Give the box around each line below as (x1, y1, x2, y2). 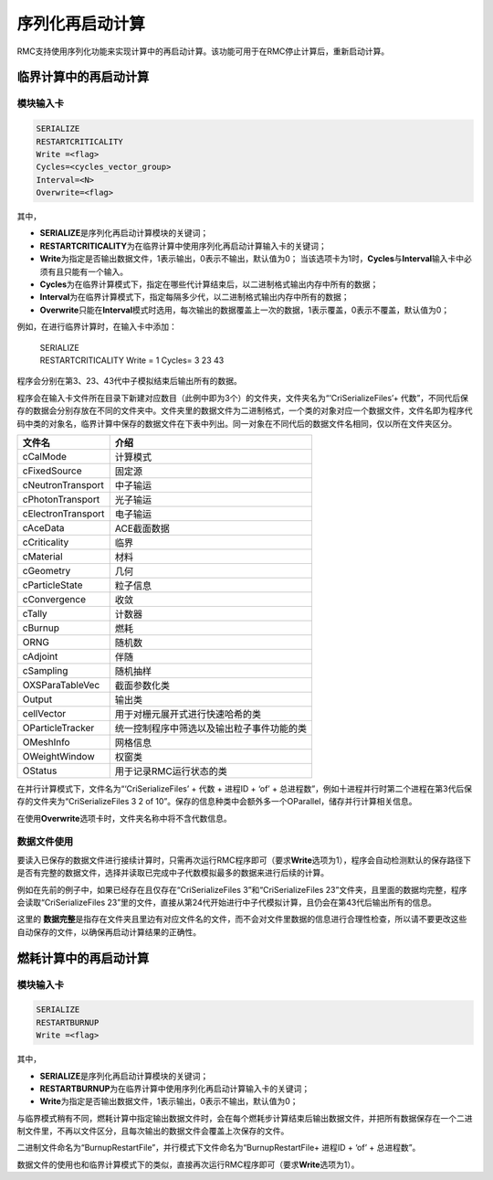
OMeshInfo (22, 736, 70, 749)
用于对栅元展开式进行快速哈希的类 (114, 707, 262, 720)
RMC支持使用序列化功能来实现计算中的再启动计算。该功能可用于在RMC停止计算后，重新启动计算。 (16, 46, 390, 57)
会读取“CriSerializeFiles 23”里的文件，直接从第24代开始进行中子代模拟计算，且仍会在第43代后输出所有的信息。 (16, 897, 437, 908)
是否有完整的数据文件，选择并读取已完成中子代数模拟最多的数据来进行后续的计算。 (16, 867, 329, 878)
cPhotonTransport (22, 493, 100, 505)
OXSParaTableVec (22, 678, 100, 691)
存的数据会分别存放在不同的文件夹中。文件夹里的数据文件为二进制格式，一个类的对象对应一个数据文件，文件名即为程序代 (16, 405, 473, 416)
